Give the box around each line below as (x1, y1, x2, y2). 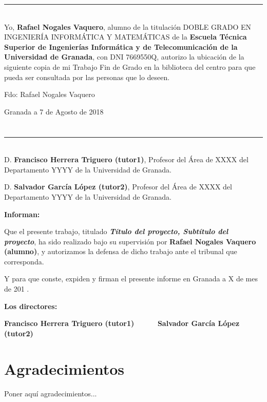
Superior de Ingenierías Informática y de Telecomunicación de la (4, 41, 238, 52)
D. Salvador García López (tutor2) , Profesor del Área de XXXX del (4, 181, 232, 192)
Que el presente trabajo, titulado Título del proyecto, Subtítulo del (4, 226, 228, 237)
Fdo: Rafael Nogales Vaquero (4, 89, 95, 100)
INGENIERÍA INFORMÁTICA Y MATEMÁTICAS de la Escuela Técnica (4, 31, 247, 42)
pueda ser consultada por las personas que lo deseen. (4, 71, 170, 82)
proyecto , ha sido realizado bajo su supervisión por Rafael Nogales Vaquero (4, 236, 256, 246)
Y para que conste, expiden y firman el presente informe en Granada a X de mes (4, 273, 258, 284)
